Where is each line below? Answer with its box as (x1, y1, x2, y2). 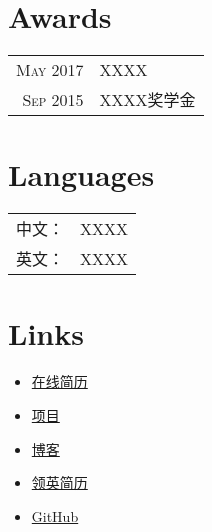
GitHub (31, 505, 79, 526)
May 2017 (16, 58, 84, 82)
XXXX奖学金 (99, 88, 196, 112)
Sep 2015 (22, 87, 84, 111)
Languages (8, 154, 155, 195)
